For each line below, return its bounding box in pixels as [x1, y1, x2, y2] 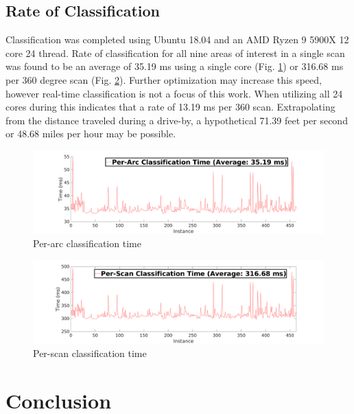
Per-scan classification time [33, 346, 147, 360]
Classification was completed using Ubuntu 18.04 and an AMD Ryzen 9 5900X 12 [5, 32, 349, 47]
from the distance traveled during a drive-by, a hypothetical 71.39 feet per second [5, 113, 348, 127]
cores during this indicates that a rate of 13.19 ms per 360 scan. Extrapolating [5, 100, 335, 114]
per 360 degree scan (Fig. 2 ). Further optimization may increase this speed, [5, 72, 322, 87]
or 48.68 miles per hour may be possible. [5, 126, 176, 141]
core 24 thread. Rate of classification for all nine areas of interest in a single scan [5, 45, 345, 60]
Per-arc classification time [33, 236, 141, 251]
